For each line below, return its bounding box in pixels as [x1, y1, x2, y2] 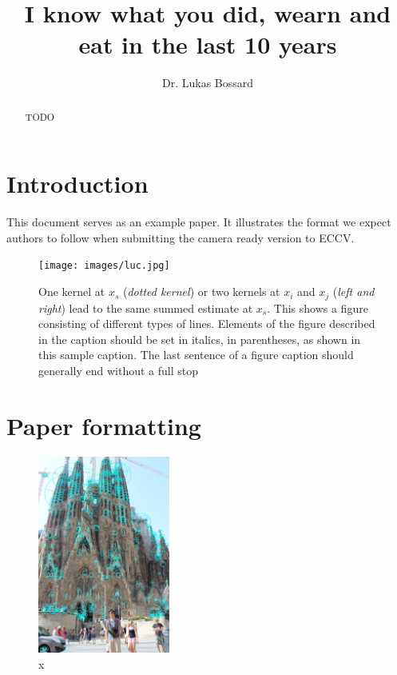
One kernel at [38, 283, 105, 300]
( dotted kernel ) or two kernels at [122, 283, 280, 300]
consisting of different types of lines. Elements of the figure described [38, 315, 375, 332]
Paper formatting [6, 409, 201, 441]
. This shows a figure [267, 299, 368, 316]
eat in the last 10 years [78, 28, 337, 61]
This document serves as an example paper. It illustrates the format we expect [6, 214, 391, 230]
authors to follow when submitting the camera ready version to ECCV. [6, 229, 355, 246]
